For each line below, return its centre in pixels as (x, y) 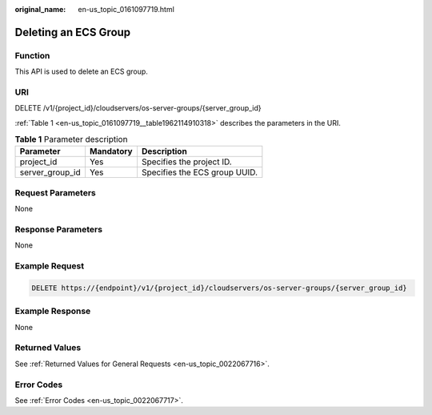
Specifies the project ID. (186, 162)
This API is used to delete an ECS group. (81, 71)
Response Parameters (59, 229)
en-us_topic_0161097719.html (126, 9)
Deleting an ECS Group (73, 32)
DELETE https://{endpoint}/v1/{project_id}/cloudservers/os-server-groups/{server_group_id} (219, 288)
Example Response (53, 311)
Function (32, 55)
